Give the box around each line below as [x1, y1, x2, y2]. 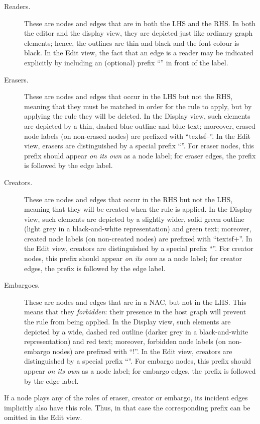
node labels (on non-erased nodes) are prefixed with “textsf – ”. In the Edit [24, 130, 250, 141]
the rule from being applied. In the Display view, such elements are [24, 316, 231, 327]
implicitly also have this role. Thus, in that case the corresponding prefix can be [4, 402, 250, 412]
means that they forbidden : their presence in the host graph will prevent [24, 306, 246, 317]
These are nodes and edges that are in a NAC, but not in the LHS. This [24, 296, 246, 307]
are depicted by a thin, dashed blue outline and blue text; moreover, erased [24, 120, 255, 131]
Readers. [4, 1, 31, 11]
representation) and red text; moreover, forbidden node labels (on [24, 336, 226, 347]
